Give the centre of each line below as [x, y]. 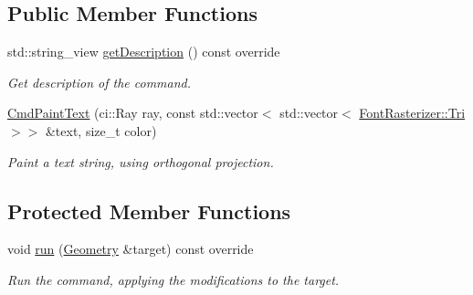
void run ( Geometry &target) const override [131, 249]
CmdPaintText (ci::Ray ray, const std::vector [133, 113]
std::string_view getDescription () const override [144, 52]
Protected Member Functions [149, 211]
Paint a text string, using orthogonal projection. [141, 161]
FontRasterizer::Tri [412, 113]
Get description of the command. [100, 82]
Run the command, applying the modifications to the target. [173, 279]
